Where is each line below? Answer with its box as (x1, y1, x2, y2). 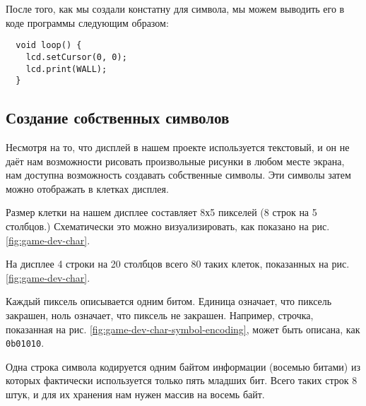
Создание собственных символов (6, 107, 230, 129)
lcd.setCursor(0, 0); (25, 52, 127, 62)
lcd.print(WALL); (25, 64, 107, 74)
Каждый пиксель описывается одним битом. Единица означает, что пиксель (6, 294, 332, 309)
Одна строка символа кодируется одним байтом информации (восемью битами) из (6, 359, 360, 374)
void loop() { (16, 40, 82, 51)
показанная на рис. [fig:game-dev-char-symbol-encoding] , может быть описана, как (6, 321, 360, 336)
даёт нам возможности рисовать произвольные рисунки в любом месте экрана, (6, 153, 345, 168)
